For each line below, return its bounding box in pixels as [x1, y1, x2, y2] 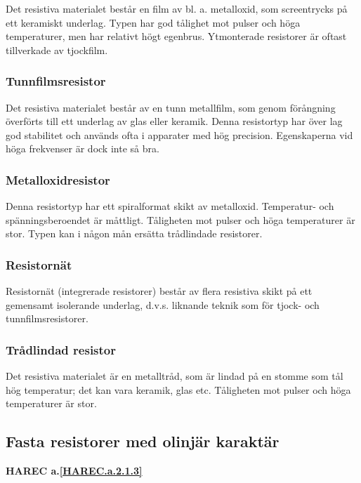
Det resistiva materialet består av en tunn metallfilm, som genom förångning [6, 100, 336, 114]
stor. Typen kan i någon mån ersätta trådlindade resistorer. [6, 226, 263, 241]
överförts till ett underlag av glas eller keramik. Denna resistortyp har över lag [6, 114, 343, 128]
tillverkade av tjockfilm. [6, 42, 108, 57]
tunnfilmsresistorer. [6, 311, 88, 326]
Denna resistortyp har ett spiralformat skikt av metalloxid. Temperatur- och [6, 199, 334, 213]
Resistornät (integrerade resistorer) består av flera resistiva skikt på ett [6, 284, 313, 298]
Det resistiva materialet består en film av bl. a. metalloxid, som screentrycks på [6, 1, 348, 15]
